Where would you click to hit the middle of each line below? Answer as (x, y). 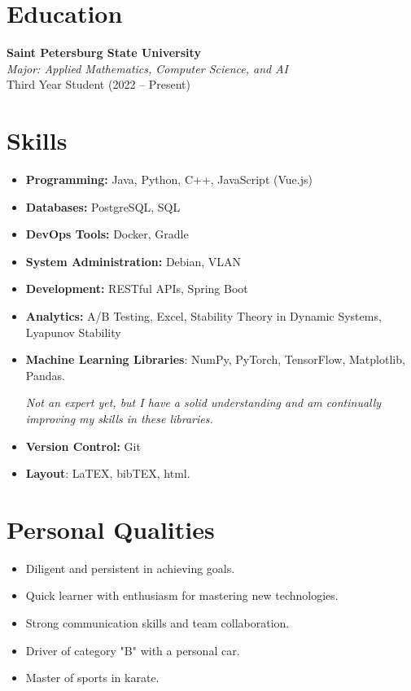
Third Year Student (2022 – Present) (98, 84)
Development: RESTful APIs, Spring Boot (137, 289)
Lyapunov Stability (73, 332)
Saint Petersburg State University (104, 52)
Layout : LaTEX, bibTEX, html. (108, 473)
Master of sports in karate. (92, 678)
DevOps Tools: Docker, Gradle (107, 234)
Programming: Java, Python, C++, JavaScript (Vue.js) (169, 179)
